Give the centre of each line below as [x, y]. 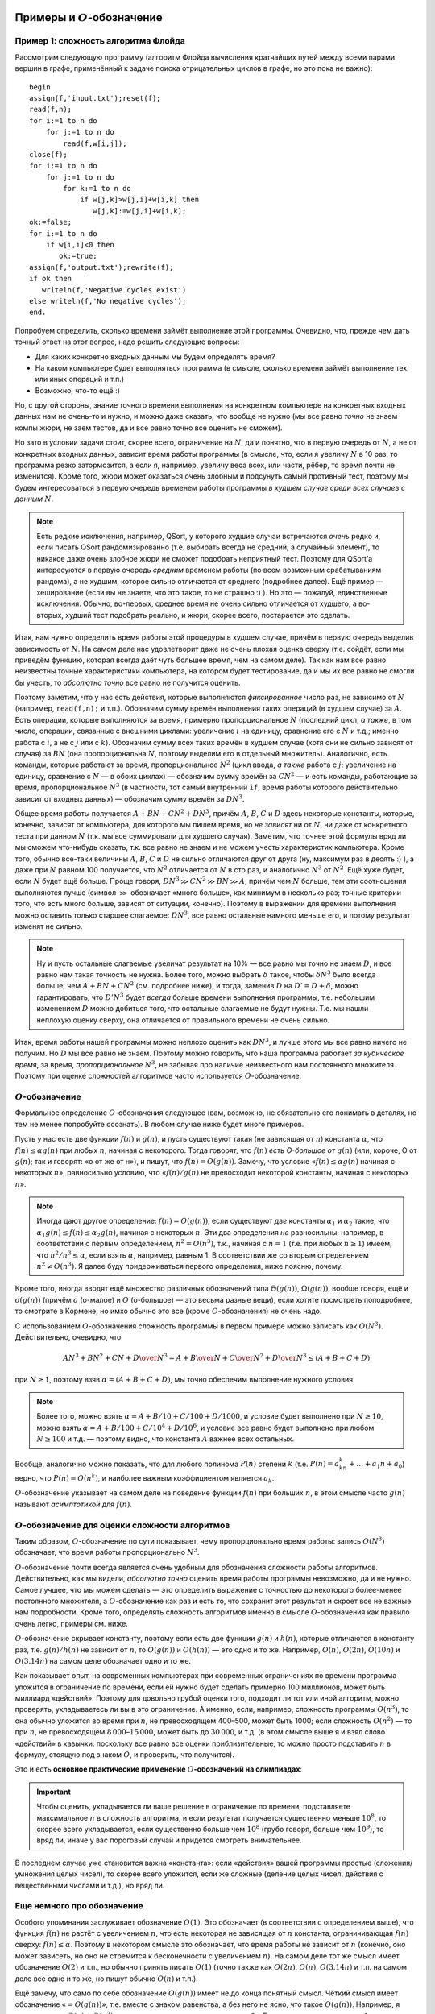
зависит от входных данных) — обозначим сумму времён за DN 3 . [130, 798]
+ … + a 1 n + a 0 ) [377, 1465]
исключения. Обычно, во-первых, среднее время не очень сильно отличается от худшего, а [197, 603]
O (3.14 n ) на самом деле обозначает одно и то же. [103, 1660]
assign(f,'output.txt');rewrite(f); [101, 267]
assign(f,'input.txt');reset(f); [95, 98]
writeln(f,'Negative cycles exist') [114, 290]
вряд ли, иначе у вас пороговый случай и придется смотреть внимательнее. [169, 1840]
